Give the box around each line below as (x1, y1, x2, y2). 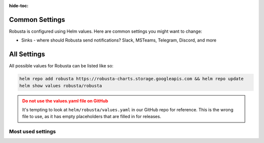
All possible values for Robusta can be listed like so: (9, 63, 113, 69)
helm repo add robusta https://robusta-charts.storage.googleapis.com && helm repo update (19, 76, 244, 82)
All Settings (9, 50, 45, 59)
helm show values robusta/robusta (19, 83, 102, 88)
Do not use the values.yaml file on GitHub (22, 98, 109, 103)
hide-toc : (9, 3, 29, 8)
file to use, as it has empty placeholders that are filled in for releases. (22, 114, 161, 120)
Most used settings (9, 128, 56, 135)
